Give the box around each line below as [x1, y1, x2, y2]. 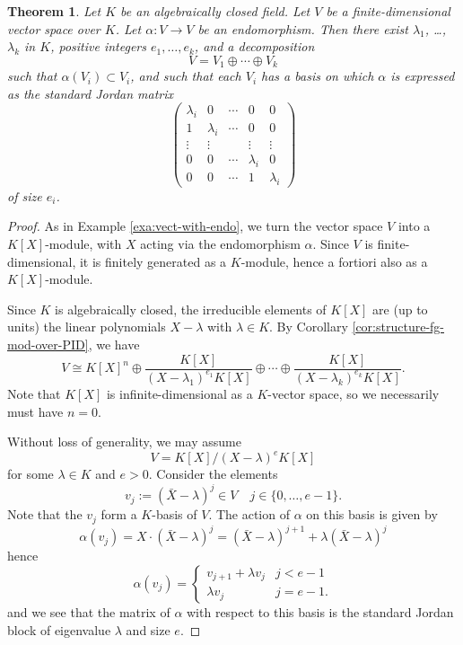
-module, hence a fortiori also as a [240, 252, 428, 270]
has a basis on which [261, 66, 374, 85]
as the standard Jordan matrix [7, 84, 174, 102]
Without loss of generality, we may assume [7, 432, 241, 451]
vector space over [7, 19, 100, 38]
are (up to [372, 299, 428, 318]
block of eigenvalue [7, 620, 111, 639]
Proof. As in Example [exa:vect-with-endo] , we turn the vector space [7, 216, 383, 235]
